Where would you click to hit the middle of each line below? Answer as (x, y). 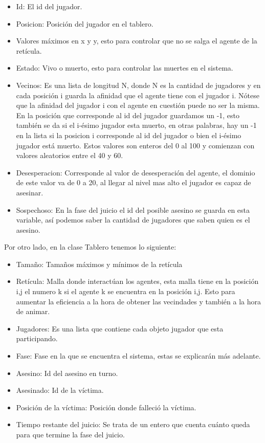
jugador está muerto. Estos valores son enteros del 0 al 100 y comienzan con (135, 145)
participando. (37, 338)
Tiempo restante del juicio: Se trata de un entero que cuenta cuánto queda (133, 424)
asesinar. (30, 192)
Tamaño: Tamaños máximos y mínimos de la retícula (99, 264)
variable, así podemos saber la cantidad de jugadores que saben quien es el (133, 220)
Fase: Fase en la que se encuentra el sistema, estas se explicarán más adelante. (138, 356)
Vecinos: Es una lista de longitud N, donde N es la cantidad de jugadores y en (138, 85)
